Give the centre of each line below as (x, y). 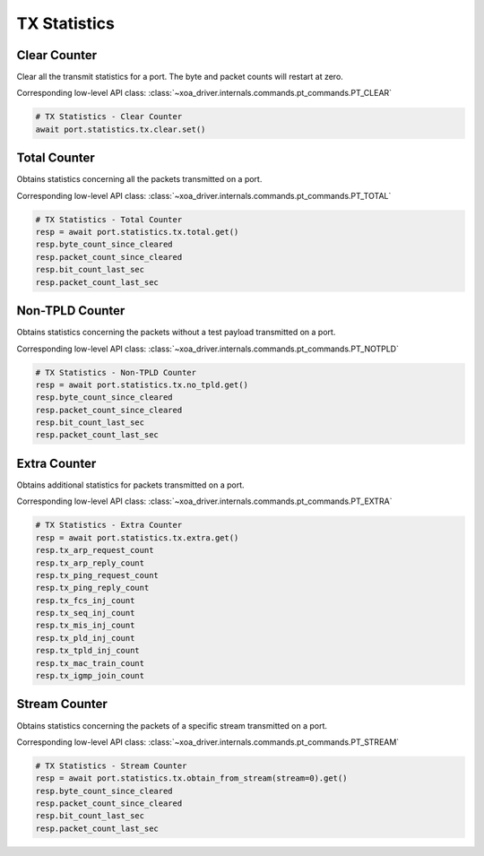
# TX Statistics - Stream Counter (111, 765)
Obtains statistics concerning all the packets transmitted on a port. (139, 179)
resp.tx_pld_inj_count (85, 638)
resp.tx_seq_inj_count (85, 613)
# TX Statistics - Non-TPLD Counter (116, 372)
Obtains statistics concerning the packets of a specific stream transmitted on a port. (172, 725)
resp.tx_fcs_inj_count (85, 600)
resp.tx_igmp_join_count (90, 676)
